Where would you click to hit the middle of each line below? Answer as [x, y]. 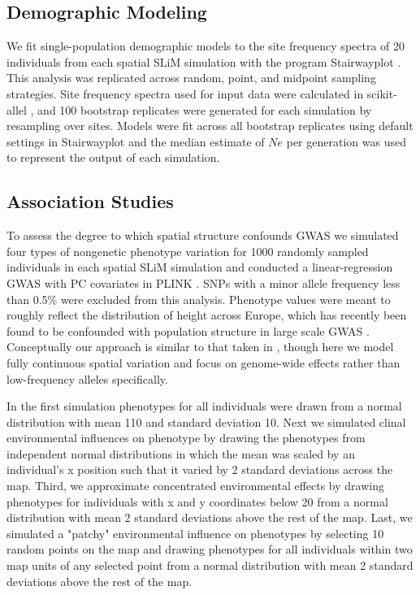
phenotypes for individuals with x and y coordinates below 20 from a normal [197, 501]
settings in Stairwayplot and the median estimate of [136, 141]
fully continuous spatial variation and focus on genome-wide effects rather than [204, 362]
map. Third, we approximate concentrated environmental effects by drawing [195, 486]
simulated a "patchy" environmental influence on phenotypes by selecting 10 [195, 533]
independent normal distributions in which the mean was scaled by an [181, 453]
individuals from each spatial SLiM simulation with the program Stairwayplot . [204, 61]
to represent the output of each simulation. [113, 157]
